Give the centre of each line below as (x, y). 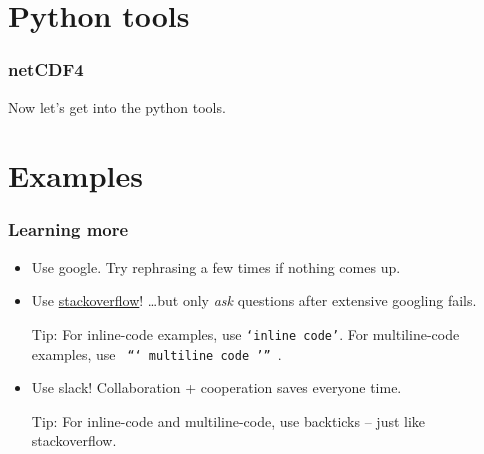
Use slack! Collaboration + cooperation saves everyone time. (216, 387)
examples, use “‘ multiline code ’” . (156, 353)
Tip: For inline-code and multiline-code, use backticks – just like (228, 420)
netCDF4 (46, 69)
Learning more (68, 229)
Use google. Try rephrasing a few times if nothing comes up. (216, 266)
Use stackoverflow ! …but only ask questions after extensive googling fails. (254, 300)
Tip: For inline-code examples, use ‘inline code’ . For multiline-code (245, 333)
